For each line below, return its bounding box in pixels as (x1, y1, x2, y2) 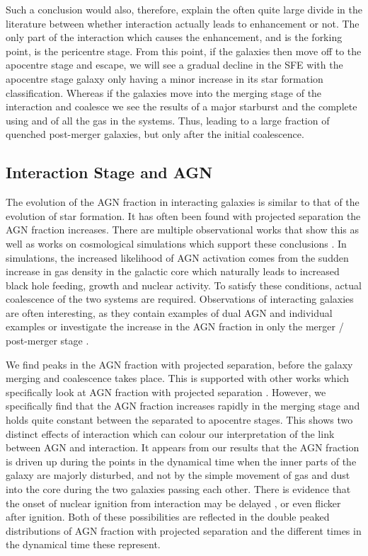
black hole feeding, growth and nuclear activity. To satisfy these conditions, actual (6, 277, 362, 292)
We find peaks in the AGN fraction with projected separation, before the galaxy (6, 357, 353, 371)
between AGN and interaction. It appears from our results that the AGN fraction (6, 440, 360, 455)
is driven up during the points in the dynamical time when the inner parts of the (6, 453, 357, 468)
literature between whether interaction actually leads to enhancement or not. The (6, 16, 360, 30)
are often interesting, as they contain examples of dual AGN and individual (6, 305, 333, 320)
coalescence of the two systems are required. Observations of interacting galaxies (6, 291, 354, 306)
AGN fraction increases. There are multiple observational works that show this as (6, 222, 360, 237)
